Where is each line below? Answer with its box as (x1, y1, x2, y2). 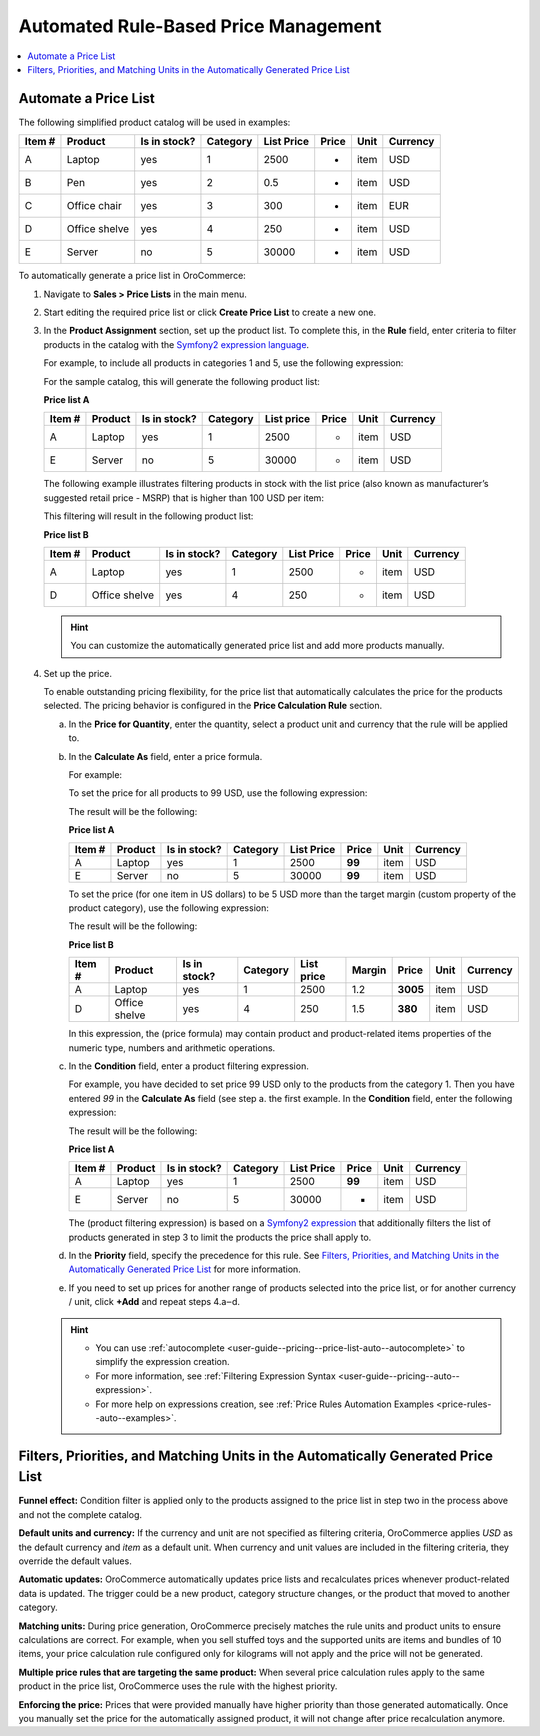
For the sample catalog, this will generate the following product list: (43, 375, 320, 387)
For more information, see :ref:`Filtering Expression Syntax (95, 1370, 337, 1382)
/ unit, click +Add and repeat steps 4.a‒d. (68, 1296, 240, 1308)
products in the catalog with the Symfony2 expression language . (43, 338, 310, 350)
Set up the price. (43, 667, 112, 679)
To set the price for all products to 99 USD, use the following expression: (68, 787, 368, 799)
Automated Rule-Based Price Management (18, 15, 382, 37)
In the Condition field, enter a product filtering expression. (68, 1060, 309, 1072)
